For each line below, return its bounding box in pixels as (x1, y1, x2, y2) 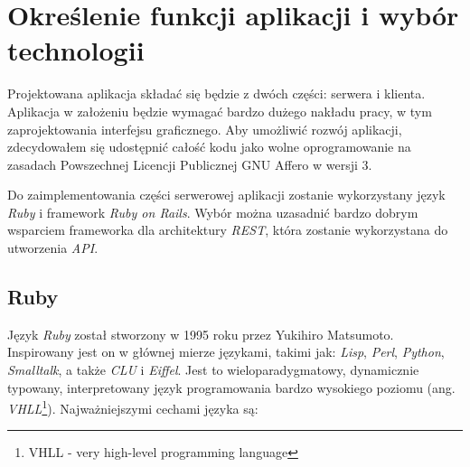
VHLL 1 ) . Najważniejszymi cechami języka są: (7, 397, 258, 417)
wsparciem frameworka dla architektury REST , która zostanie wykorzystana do (7, 220, 448, 239)
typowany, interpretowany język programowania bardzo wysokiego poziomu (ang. (7, 378, 456, 397)
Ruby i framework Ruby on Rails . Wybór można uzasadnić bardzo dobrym (7, 202, 418, 221)
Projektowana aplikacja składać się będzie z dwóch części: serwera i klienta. (7, 84, 426, 103)
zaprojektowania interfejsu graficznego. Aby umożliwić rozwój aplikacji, (7, 119, 402, 138)
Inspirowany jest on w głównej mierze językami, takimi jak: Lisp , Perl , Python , (7, 342, 445, 361)
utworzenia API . (7, 238, 99, 257)
